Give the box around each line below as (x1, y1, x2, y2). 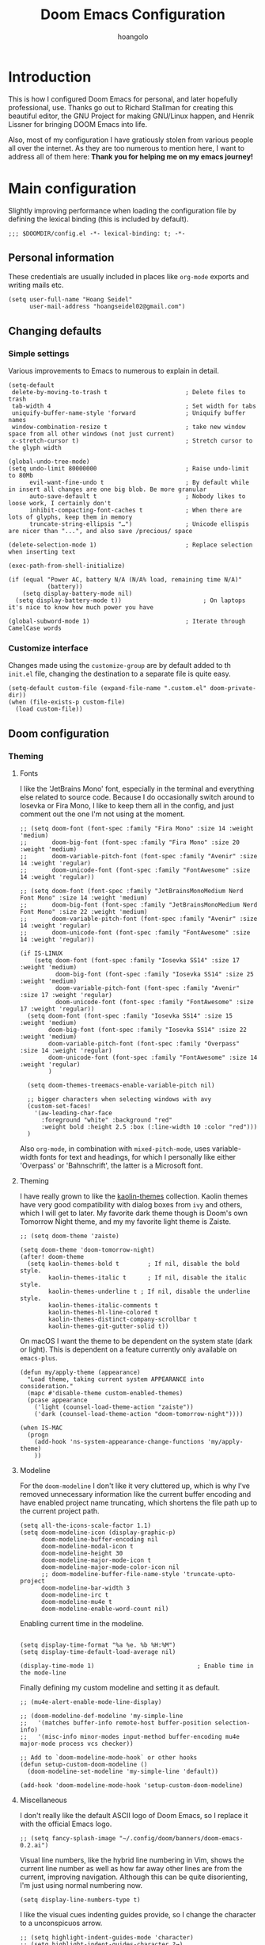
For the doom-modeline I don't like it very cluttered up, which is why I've (19, 1481, 251, 1490)
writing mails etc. (8, 280, 64, 290)
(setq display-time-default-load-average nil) (19, 1648, 176, 1656)
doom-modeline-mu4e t (40, 1598, 112, 1606)
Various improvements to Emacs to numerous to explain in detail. (8, 366, 219, 376)
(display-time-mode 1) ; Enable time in (19, 1662, 255, 1671)
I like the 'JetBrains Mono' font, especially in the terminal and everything (19, 784, 255, 794)
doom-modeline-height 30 (40, 1549, 123, 1558)
